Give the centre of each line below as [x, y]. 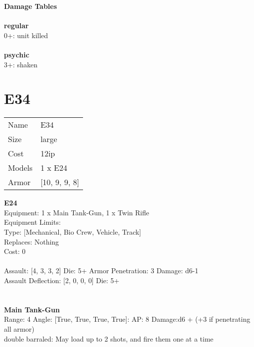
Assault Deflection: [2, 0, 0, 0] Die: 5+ [62, 280]
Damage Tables [31, 6]
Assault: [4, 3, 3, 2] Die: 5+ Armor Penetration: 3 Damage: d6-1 [101, 271]
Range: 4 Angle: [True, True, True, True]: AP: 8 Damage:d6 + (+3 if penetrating [127, 319]
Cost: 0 [15, 251]
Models [20, 168]
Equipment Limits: [32, 222]
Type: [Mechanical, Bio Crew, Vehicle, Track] [73, 232]
